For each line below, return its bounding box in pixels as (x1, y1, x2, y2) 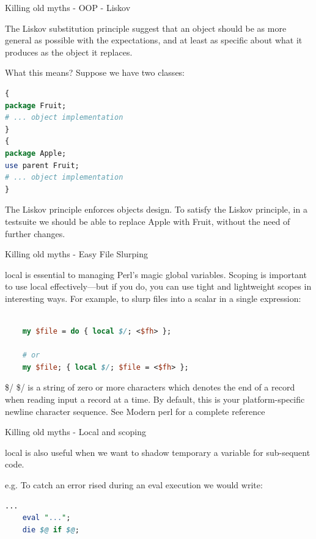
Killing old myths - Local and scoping (5, 425, 146, 438)
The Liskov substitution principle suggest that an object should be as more (5, 21, 287, 34)
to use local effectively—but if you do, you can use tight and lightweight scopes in (5, 280, 312, 293)
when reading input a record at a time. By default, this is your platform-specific (5, 393, 305, 406)
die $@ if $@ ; (22, 525, 79, 534)
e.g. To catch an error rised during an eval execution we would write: (5, 479, 263, 491)
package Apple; (5, 148, 67, 158)
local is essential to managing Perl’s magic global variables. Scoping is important (5, 268, 307, 280)
